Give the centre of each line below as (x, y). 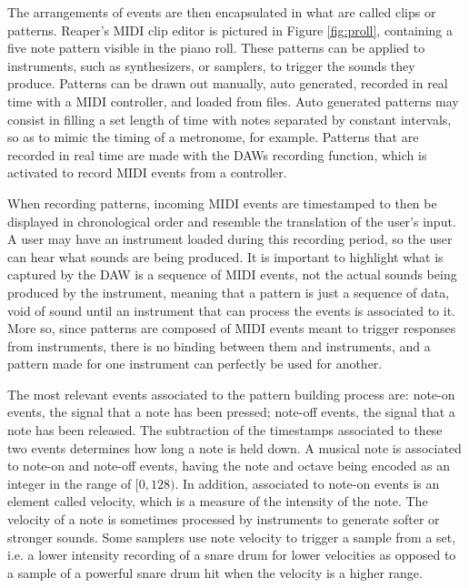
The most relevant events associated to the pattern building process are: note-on (231, 394)
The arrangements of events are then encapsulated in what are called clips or (222, 12)
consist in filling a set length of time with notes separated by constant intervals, (230, 119)
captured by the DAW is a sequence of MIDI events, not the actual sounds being (232, 274)
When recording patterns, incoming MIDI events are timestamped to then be (222, 203)
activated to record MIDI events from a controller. (147, 172)
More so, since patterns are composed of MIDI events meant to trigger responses (232, 328)
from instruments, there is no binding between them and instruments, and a (219, 345)
